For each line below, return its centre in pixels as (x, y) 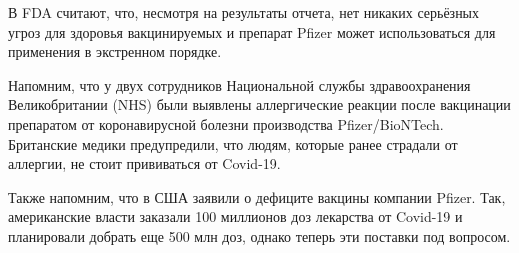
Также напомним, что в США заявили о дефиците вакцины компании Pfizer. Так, (257, 196)
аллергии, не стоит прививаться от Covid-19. (144, 163)
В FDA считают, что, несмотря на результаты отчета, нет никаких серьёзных (244, 12)
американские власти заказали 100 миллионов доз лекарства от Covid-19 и (235, 216)
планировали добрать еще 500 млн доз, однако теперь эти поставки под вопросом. (259, 235)
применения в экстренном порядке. (115, 51)
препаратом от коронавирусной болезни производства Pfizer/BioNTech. (226, 123)
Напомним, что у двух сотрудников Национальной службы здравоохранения (239, 84)
